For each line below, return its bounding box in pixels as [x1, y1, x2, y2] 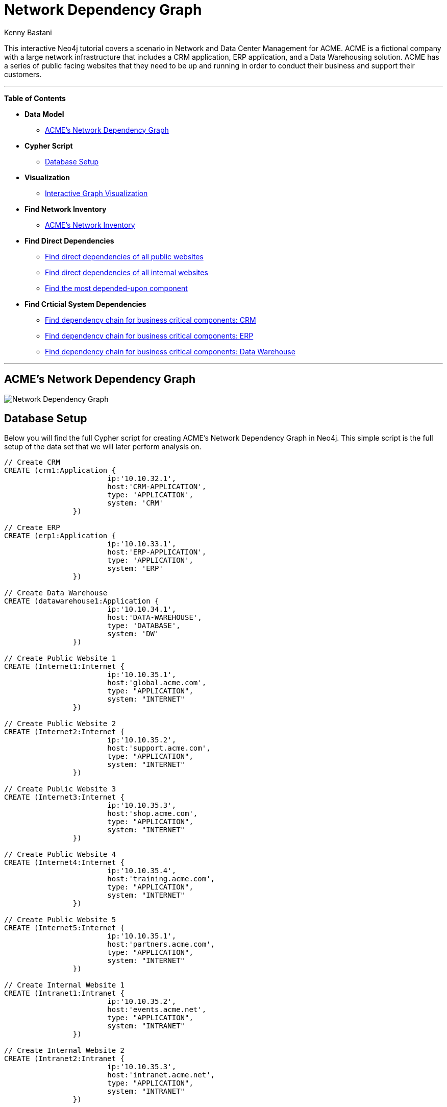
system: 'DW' [107, 630, 159, 638]
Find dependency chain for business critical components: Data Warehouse [45, 347, 295, 356]
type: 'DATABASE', [107, 621, 181, 630]
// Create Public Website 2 [4, 719, 116, 728]
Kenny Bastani [4, 28, 52, 37]
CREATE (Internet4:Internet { [4, 858, 125, 867]
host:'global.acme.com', [107, 679, 207, 687]
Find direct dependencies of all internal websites [45, 268, 208, 277]
